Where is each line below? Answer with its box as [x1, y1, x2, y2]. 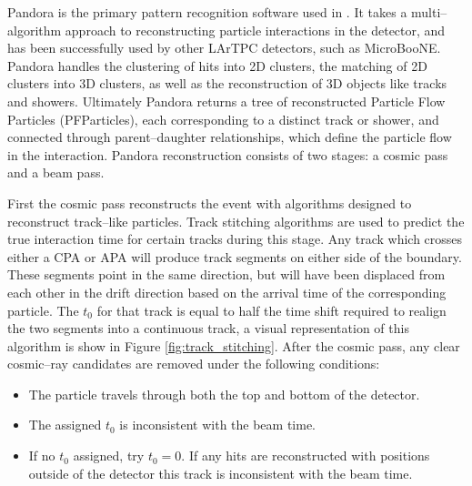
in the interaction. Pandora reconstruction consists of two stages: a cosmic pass [7, 145, 448, 164]
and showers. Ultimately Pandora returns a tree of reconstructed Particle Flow [7, 91, 446, 110]
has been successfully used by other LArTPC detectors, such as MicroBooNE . [7, 38, 441, 57]
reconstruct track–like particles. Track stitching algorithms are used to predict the [7, 211, 465, 230]
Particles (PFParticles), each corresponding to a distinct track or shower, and [7, 109, 439, 128]
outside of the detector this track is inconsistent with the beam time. [28, 463, 413, 482]
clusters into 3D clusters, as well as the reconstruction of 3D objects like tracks [7, 74, 447, 93]
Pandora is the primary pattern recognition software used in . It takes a [7, 3, 407, 21]
